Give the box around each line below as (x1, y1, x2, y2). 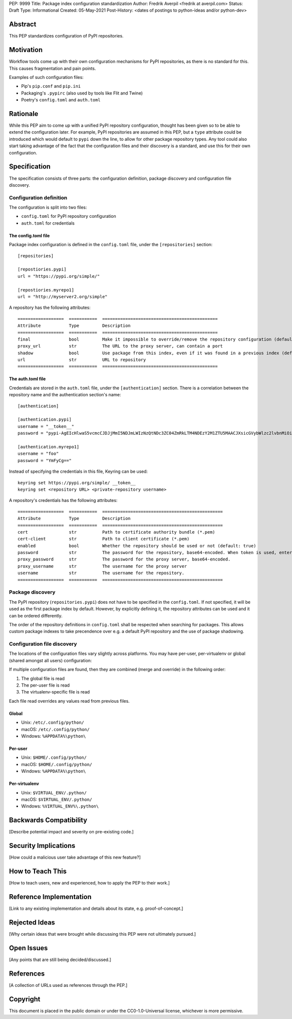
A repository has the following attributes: (9, 305, 91, 310)
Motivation (9, 46, 43, 54)
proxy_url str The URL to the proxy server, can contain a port (18, 344, 223, 349)
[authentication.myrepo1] (18, 444, 80, 449)
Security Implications (9, 842, 75, 850)
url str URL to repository (18, 357, 146, 363)
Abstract (9, 20, 36, 29)
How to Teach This (9, 867, 67, 875)
